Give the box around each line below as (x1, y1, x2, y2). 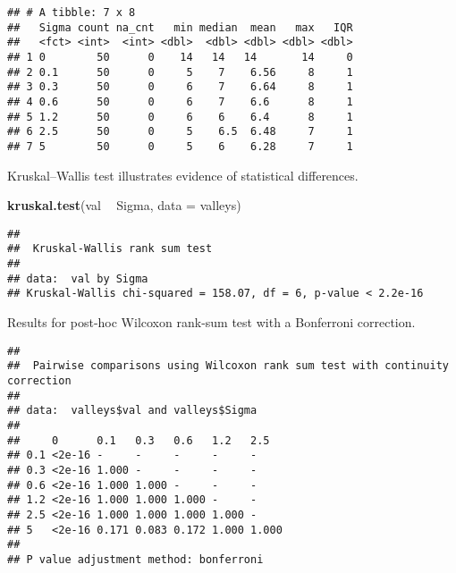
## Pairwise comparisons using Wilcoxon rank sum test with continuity (7, 359, 449, 373)
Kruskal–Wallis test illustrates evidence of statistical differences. (7, 165, 359, 184)
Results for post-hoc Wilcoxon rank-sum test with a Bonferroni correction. (7, 313, 416, 332)
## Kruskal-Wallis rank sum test (7, 242, 213, 256)
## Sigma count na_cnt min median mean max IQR (7, 21, 353, 34)
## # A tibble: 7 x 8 (7, 6, 136, 19)
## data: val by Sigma (7, 272, 148, 285)
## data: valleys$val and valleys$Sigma (7, 404, 258, 417)
